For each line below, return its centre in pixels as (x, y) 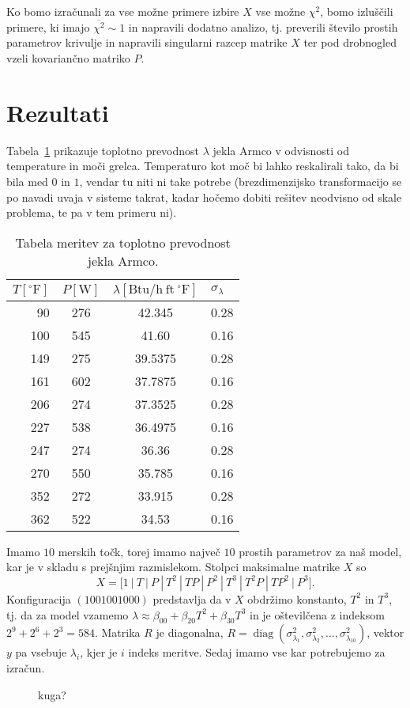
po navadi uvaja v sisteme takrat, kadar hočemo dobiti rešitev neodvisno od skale (204, 197)
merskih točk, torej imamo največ (139, 551)
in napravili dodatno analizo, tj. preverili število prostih (263, 27)
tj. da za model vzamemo (68, 614)
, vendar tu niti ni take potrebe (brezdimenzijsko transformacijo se (241, 181)
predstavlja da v (192, 598)
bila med (27, 181)
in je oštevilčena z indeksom (317, 614)
